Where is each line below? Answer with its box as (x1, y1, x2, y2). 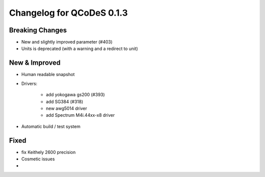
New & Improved (9, 59, 61, 67)
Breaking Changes (9, 26, 67, 34)
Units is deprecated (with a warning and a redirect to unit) (21, 46, 138, 51)
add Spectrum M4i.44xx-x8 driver (46, 112, 115, 118)
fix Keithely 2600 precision (21, 149, 76, 155)
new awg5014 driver (46, 105, 87, 111)
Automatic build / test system (21, 123, 80, 129)
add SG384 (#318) (46, 99, 83, 104)
